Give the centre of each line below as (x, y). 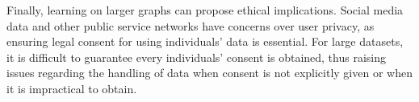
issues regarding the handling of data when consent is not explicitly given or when (209, 73)
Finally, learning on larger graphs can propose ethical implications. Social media (205, 10)
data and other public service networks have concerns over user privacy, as (191, 25)
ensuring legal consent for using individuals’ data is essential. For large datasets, (205, 41)
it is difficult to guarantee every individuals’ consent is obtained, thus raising (196, 57)
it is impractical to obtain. (72, 88)
